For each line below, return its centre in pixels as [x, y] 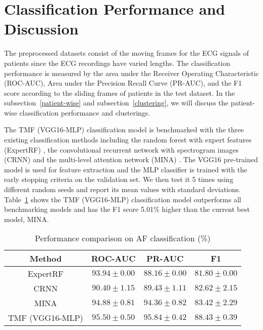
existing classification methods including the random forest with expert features [128, 140]
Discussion [41, 29]
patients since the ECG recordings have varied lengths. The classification [117, 63]
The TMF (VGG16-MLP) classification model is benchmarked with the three [124, 130]
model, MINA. [27, 219]
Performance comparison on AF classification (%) [123, 238]
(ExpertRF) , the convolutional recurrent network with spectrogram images [121, 149]
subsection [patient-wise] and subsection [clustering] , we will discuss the [116, 103]
